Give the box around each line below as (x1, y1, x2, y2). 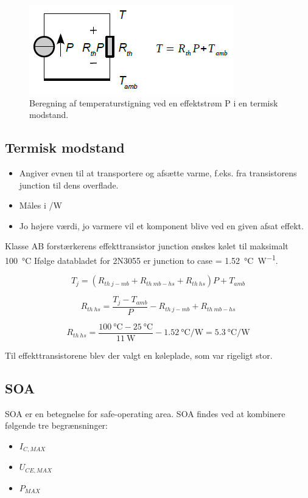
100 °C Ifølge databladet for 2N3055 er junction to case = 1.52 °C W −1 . (5, 252, 278, 266)
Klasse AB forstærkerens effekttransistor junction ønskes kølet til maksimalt (5, 240, 289, 252)
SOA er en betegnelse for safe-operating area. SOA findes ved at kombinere (5, 407, 285, 420)
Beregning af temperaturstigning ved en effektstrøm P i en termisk (29, 96, 278, 109)
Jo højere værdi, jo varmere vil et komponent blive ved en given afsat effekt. (19, 219, 304, 232)
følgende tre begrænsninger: (5, 419, 108, 432)
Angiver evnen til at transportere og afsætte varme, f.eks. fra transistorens (19, 166, 297, 179)
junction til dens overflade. (19, 178, 119, 191)
